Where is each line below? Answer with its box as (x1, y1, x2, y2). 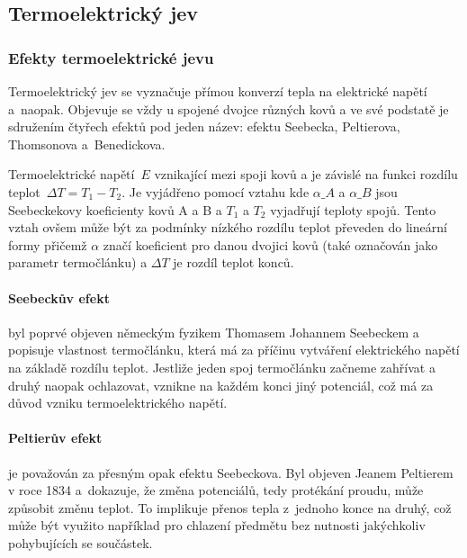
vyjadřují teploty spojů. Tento (270, 200, 436, 219)
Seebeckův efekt (8, 288, 110, 307)
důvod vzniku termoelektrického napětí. (8, 393, 228, 412)
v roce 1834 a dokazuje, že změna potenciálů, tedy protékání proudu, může (8, 481, 424, 499)
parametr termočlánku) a (8, 253, 148, 272)
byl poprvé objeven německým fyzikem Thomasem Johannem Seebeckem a (8, 322, 419, 341)
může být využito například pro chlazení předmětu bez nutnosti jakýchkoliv (8, 516, 426, 535)
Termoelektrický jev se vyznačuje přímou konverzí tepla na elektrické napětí (8, 82, 427, 100)
